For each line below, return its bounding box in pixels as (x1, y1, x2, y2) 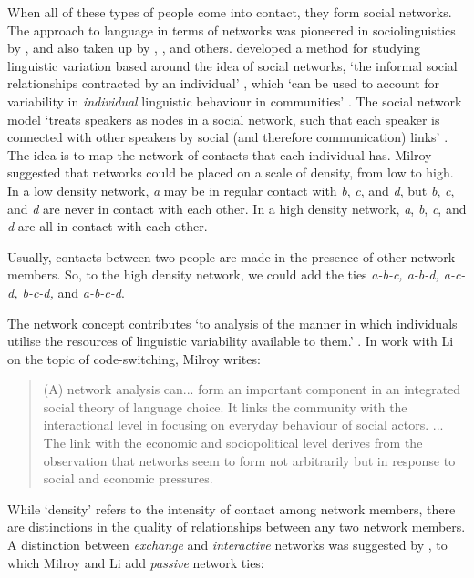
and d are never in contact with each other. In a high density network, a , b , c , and (7, 198, 467, 218)
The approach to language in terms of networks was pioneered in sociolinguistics (7, 20, 456, 39)
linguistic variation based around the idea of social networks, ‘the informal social (7, 56, 458, 75)
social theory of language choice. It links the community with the (43, 397, 407, 416)
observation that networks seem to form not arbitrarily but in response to (43, 451, 456, 470)
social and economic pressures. (43, 469, 213, 488)
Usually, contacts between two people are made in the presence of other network (7, 247, 456, 266)
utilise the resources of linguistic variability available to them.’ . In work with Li (7, 331, 454, 350)
